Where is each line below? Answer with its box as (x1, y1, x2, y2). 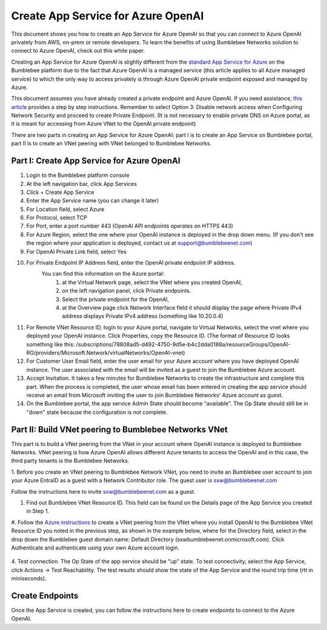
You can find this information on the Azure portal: (41, 270, 165, 277)
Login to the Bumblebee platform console (26, 171, 130, 179)
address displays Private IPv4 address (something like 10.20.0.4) (62, 313, 223, 320)
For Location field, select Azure (26, 205, 105, 213)
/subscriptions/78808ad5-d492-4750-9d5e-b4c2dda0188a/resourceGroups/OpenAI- (76, 340, 291, 348)
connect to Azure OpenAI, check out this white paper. (11, 47, 145, 55)
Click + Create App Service (26, 188, 94, 196)
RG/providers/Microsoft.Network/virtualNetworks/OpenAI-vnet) (26, 349, 185, 356)
